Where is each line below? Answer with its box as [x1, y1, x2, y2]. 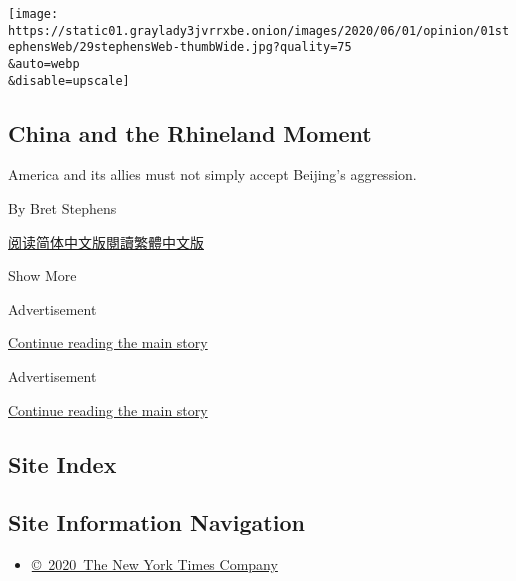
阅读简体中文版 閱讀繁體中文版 [8, 231, 204, 252]
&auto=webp [8, 56, 80, 71]
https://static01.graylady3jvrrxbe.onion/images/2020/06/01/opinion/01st [8, 23, 510, 38]
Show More [8, 265, 77, 286]
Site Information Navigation [8, 507, 305, 538]
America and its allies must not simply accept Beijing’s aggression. [8, 164, 417, 185]
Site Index [8, 448, 117, 479]
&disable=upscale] [8, 73, 130, 88]
